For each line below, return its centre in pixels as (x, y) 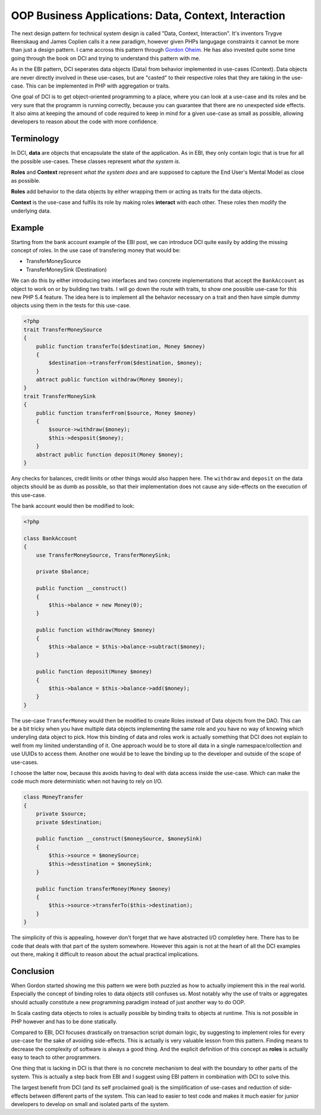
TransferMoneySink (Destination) (66, 269)
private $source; (61, 814)
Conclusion (33, 971)
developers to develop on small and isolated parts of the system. (90, 1104)
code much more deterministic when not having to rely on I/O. (87, 781)
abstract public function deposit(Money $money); (110, 455)
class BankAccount (50, 538)
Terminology (35, 139)
